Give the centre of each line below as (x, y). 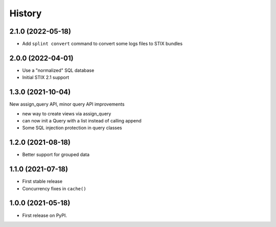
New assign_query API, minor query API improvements (67, 104)
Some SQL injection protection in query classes (72, 128)
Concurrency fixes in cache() (54, 188)
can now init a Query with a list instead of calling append (82, 121)
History (26, 13)
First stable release (42, 182)
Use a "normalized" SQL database (58, 70)
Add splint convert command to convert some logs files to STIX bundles (102, 44)
